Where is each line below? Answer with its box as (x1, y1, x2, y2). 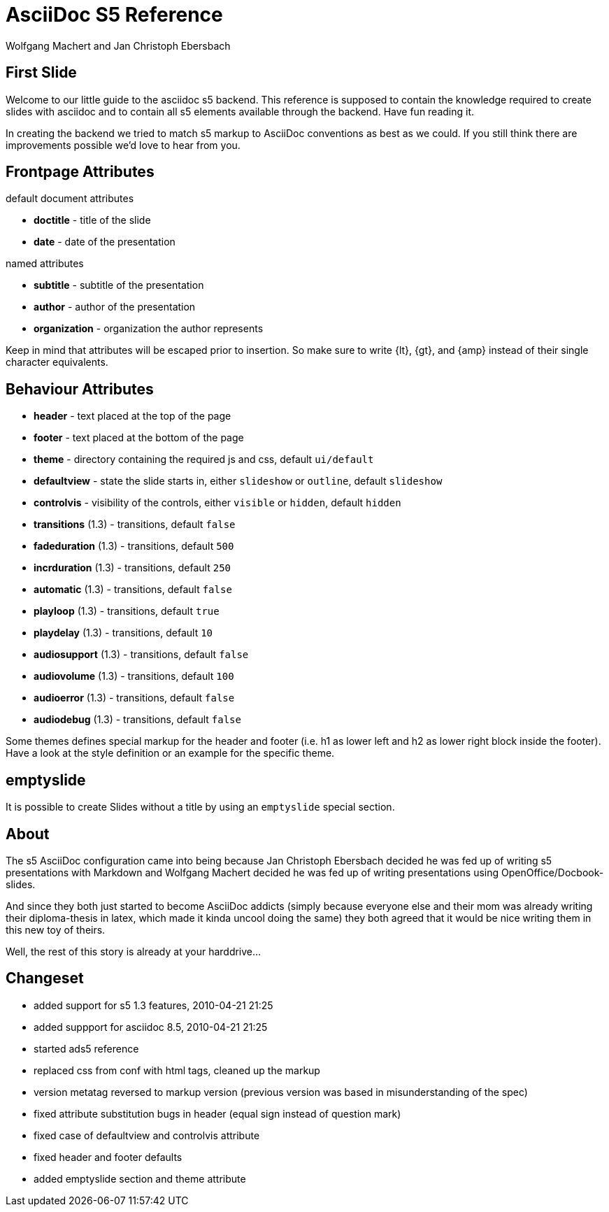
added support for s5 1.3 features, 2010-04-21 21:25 (34, 999, 273, 1011)
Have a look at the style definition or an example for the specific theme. (6, 747, 335, 760)
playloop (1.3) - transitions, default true (34, 605, 220, 618)
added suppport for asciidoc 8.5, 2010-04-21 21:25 (34, 1020, 268, 1033)
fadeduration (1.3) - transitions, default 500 (34, 540, 234, 552)
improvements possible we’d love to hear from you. (6, 138, 241, 151)
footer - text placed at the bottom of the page (34, 432, 244, 444)
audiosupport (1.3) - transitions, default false (34, 648, 249, 661)
